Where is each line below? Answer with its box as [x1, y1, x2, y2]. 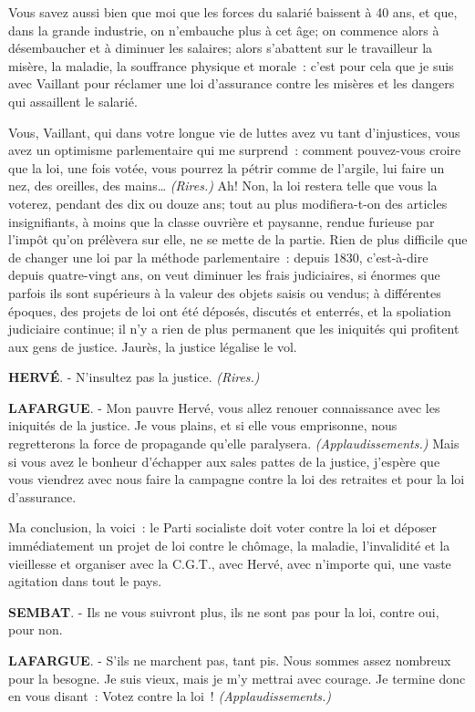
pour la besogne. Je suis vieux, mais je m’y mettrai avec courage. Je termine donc [8, 668, 466, 687]
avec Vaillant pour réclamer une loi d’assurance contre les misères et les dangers [8, 74, 455, 93]
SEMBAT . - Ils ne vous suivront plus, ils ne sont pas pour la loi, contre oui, [8, 602, 439, 621]
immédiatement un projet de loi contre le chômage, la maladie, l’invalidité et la [8, 536, 450, 555]
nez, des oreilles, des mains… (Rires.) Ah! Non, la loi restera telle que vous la [8, 176, 438, 195]
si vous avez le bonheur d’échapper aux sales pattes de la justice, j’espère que [8, 451, 440, 470]
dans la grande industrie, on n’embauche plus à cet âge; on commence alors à [8, 20, 439, 39]
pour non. [8, 620, 63, 639]
